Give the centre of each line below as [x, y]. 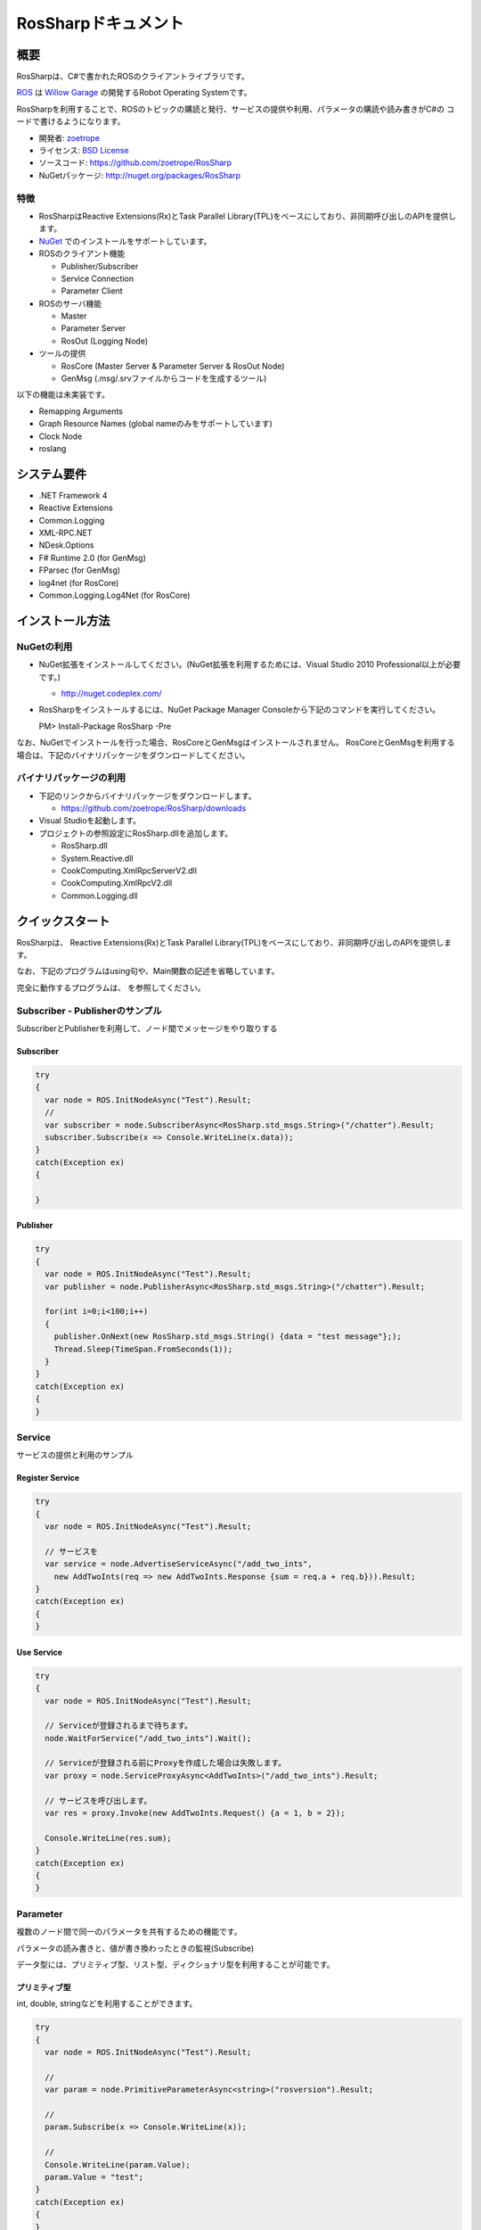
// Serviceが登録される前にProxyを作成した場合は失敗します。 [166, 1763]
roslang [53, 448]
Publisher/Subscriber [100, 266]
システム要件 [52, 474]
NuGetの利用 [45, 647]
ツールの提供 [62, 353]
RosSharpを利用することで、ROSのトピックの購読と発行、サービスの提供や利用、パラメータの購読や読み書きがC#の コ [236, 109]
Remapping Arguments [81, 411]
